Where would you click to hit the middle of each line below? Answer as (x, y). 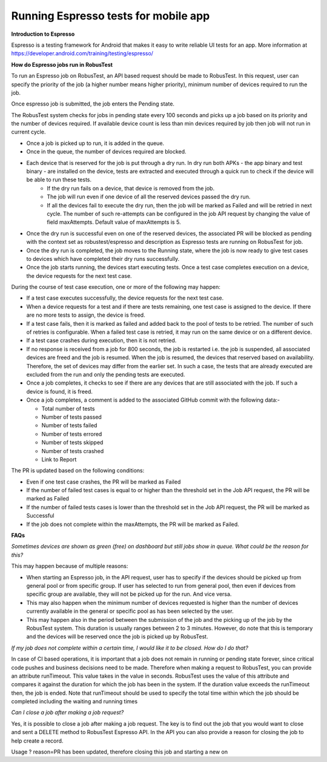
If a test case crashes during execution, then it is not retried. (101, 340)
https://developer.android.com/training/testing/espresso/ (82, 53)
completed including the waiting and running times (74, 701)
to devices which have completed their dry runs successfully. (103, 258)
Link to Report (59, 459)
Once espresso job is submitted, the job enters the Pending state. (93, 104)
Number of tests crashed (73, 451)
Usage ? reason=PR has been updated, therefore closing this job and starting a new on (120, 752)
